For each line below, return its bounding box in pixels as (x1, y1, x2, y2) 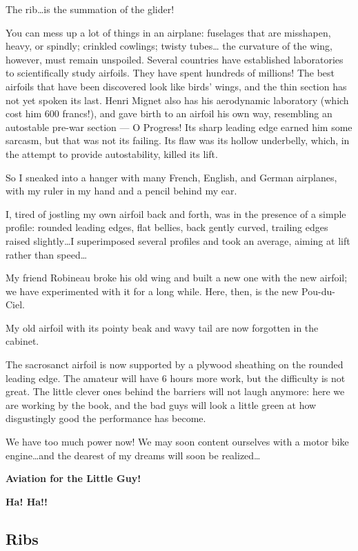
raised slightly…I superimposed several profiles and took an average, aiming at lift (6, 233, 350, 248)
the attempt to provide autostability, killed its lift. (6, 146, 218, 161)
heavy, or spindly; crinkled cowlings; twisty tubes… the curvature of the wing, (6, 39, 332, 53)
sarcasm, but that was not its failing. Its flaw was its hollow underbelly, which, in (6, 133, 350, 148)
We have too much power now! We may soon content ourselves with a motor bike (6, 434, 349, 449)
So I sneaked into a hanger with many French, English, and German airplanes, (6, 170, 337, 184)
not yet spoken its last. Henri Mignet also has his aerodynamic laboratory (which (6, 92, 349, 107)
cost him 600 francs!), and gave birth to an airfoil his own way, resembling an (6, 106, 332, 121)
